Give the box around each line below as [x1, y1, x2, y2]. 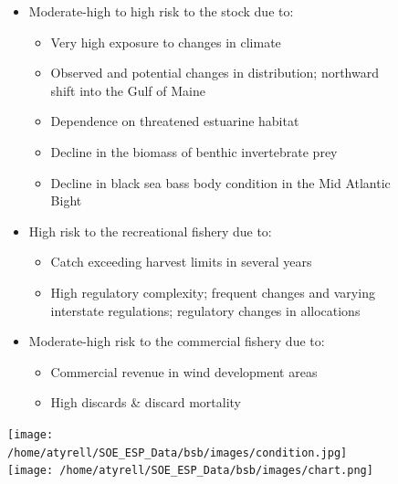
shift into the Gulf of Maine [50, 80, 205, 100]
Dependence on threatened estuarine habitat [50, 111, 299, 131]
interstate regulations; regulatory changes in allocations [50, 300, 361, 320]
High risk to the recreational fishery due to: [28, 221, 272, 240]
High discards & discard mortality [50, 393, 242, 412]
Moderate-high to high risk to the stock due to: [28, 2, 294, 20]
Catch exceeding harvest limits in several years [50, 252, 312, 271]
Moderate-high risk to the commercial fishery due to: [28, 331, 325, 351]
